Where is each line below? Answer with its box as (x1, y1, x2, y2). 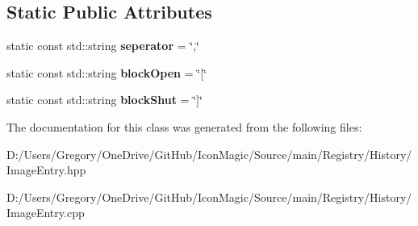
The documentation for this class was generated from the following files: (6, 118, 362, 135)
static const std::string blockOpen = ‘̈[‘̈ (6, 64, 207, 81)
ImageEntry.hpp (6, 161, 86, 178)
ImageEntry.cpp (6, 204, 85, 221)
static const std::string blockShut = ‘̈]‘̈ (6, 91, 203, 108)
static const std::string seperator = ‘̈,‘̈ (6, 37, 199, 54)
